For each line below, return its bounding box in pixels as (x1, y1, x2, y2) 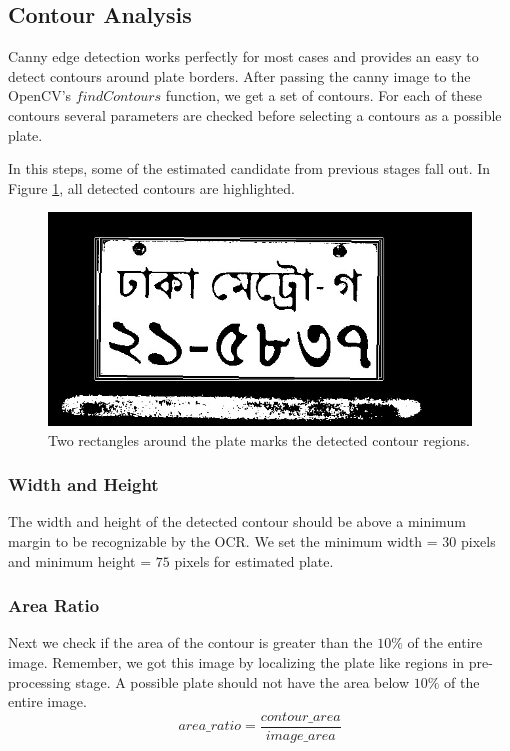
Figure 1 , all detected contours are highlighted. (8, 177, 296, 198)
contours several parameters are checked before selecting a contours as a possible (8, 104, 502, 125)
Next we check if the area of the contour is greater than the (8, 632, 373, 653)
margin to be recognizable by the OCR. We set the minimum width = (8, 530, 438, 551)
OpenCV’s (8, 85, 72, 106)
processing (8, 671, 71, 692)
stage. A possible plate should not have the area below (75, 671, 410, 692)
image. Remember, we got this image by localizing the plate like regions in (8, 651, 465, 672)
